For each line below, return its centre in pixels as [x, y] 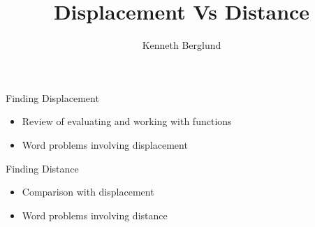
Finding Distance [42, 168]
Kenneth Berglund [182, 45]
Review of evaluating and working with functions [127, 121]
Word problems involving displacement [105, 144]
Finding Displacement [52, 97]
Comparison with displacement [88, 192]
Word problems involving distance [95, 215]
